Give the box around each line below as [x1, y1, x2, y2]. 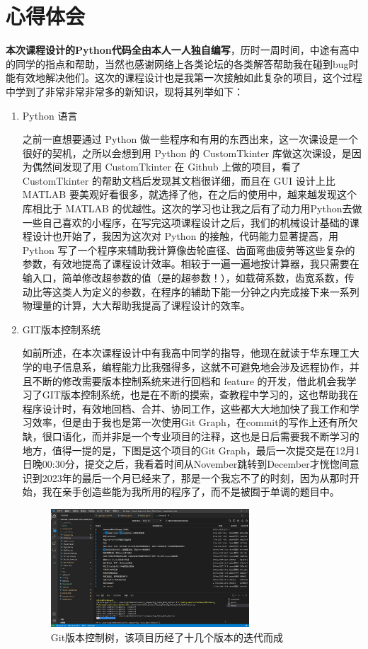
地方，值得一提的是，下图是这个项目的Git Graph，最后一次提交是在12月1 [22, 442, 360, 457]
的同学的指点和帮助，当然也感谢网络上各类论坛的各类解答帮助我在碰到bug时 [6, 56, 359, 71]
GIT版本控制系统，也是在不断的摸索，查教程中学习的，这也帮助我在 [42, 387, 358, 402]
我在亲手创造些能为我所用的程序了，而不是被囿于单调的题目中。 [42, 484, 340, 499]
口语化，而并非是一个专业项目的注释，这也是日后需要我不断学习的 [52, 428, 360, 443]
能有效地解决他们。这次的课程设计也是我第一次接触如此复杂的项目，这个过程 [6, 70, 362, 85]
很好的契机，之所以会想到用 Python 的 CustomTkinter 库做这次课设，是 [22, 145, 352, 160]
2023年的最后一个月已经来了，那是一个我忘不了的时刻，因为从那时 [42, 470, 350, 485]
